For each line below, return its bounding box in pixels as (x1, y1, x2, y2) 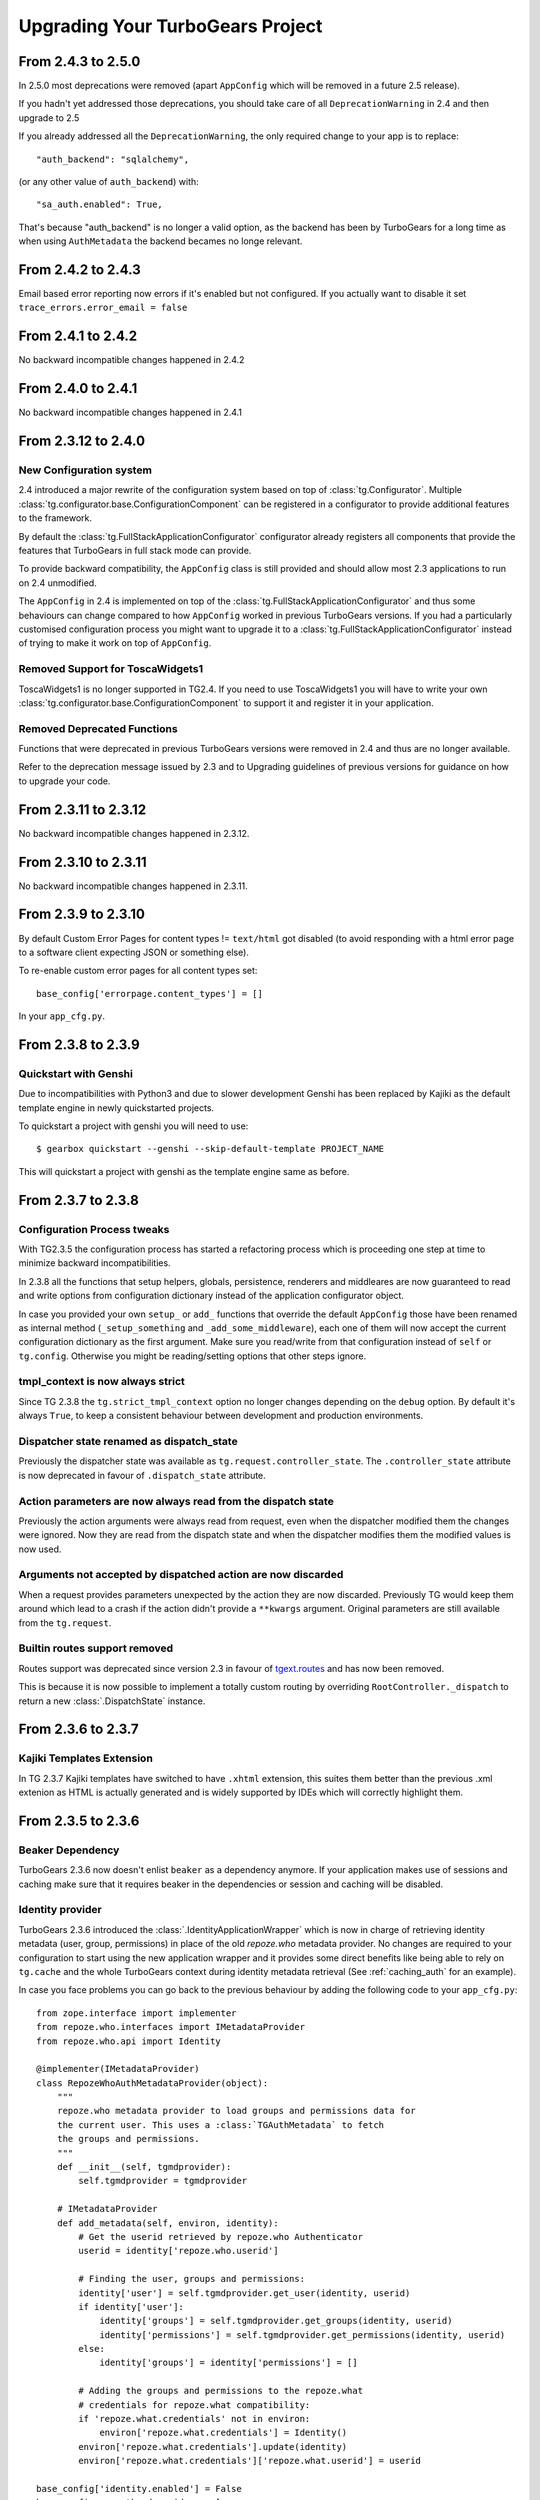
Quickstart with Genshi (18, 1066, 134, 1080)
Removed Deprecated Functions (18, 721, 179, 735)
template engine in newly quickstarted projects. (18, 1101, 215, 1114)
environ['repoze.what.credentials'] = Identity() (99, 2427, 348, 2439)
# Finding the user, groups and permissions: (78, 2273, 305, 2285)
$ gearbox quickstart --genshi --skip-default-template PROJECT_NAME (36, 1143, 385, 1155)
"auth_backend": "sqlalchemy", (36, 153, 190, 165)
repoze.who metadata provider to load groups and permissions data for (56, 2105, 416, 2117)
